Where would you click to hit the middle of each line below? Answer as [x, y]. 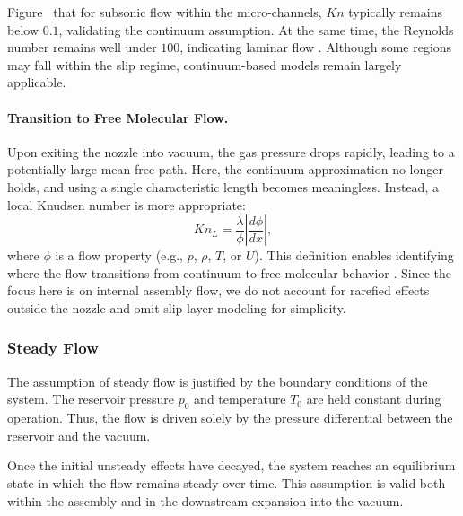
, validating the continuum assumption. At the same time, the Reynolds [256, 29]
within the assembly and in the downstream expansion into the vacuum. [205, 500]
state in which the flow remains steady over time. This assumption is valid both [227, 482]
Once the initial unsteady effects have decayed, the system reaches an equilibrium [231, 465]
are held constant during [374, 399]
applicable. [37, 82]
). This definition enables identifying [354, 255]
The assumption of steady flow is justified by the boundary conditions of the [218, 381]
